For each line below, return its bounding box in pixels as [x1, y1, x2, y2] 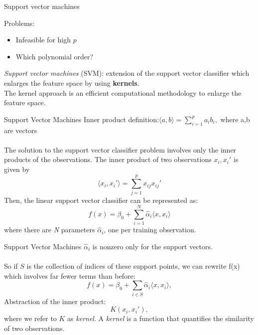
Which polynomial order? [15, 51, 94, 61]
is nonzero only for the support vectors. [92, 241, 213, 251]
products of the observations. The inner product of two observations [4, 154, 212, 165]
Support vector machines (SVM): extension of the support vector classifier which [4, 68, 250, 78]
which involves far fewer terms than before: [4, 270, 135, 281]
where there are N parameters [4, 224, 95, 235]
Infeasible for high [15, 34, 71, 45]
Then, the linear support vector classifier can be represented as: [4, 194, 198, 205]
